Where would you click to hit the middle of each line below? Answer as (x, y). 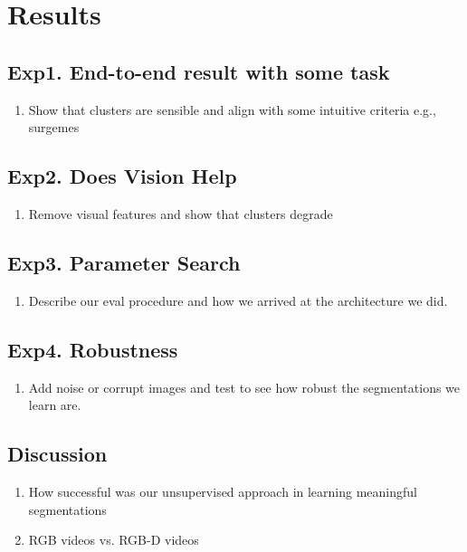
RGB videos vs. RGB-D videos (114, 540)
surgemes (54, 127)
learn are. (55, 405)
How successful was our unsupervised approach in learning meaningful (223, 491)
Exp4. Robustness (93, 349)
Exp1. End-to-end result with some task (199, 71)
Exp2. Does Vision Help (122, 176)
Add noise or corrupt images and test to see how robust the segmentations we (244, 387)
